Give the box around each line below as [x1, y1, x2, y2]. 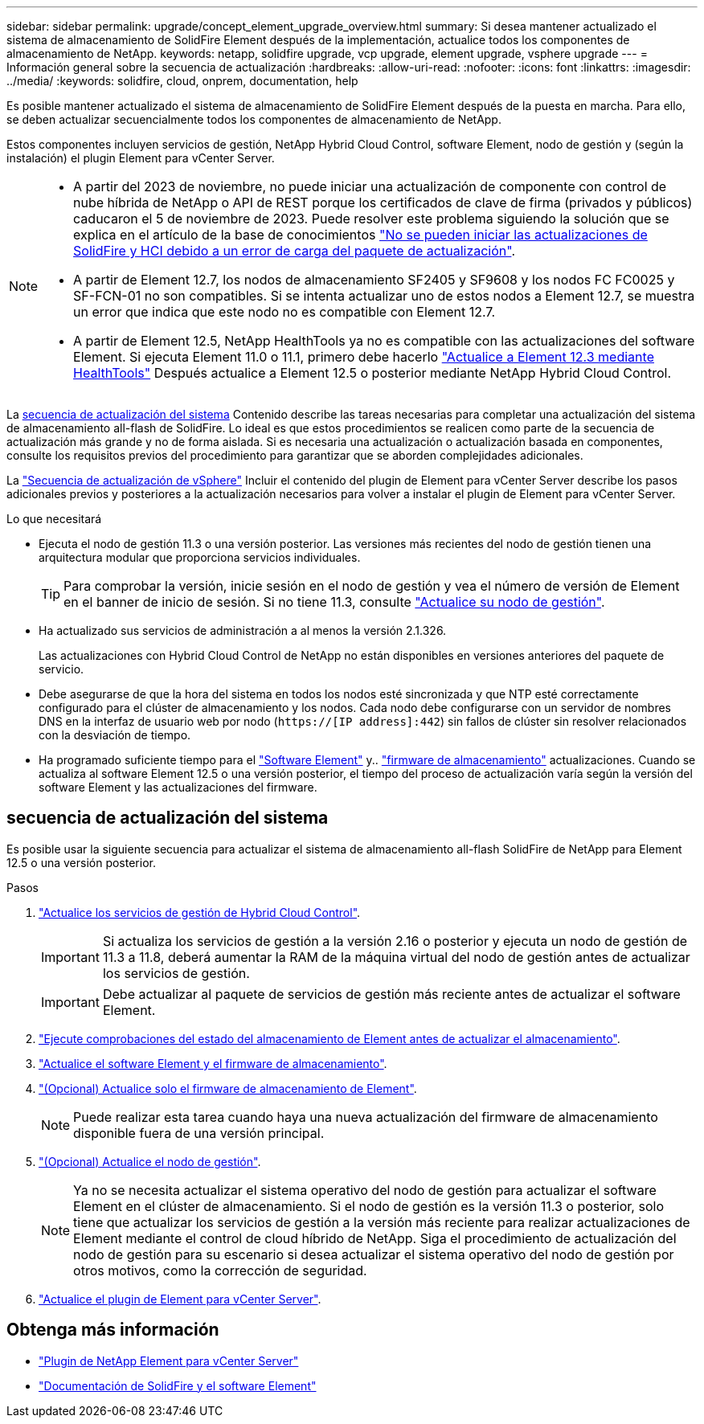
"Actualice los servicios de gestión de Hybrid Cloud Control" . [39, 905, 361, 919]
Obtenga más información [6, 1320, 219, 1340]
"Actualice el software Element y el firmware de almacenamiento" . [39, 1056, 387, 1070]
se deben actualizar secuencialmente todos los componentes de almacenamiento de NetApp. [6, 113, 501, 126]
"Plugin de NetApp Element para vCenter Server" [39, 1353, 299, 1368]
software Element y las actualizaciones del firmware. [39, 780, 317, 794]
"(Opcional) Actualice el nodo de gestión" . [39, 1154, 261, 1168]
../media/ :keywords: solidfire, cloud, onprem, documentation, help [6, 74, 358, 88]
